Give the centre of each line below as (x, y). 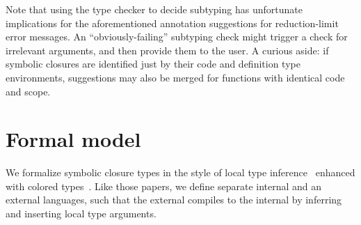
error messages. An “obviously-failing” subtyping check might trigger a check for (177, 37)
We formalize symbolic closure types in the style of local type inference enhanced (180, 172)
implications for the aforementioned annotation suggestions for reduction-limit (172, 23)
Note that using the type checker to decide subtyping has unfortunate (154, 9)
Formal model (73, 139)
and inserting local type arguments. (81, 214)
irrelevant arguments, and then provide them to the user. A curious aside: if (167, 50)
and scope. (28, 91)
